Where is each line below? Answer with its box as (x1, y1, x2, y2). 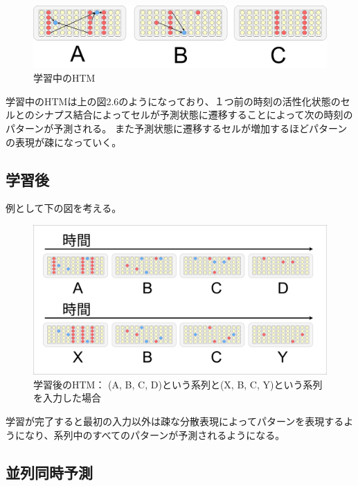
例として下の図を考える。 (6, 201, 122, 215)
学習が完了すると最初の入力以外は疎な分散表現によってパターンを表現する (6, 413, 344, 428)
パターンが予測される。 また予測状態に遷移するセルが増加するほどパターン (6, 121, 348, 136)
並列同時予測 (6, 461, 93, 483)
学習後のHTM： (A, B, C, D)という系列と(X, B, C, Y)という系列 (33, 377, 323, 391)
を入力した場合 (33, 390, 101, 405)
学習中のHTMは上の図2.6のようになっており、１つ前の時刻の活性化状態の (6, 93, 341, 108)
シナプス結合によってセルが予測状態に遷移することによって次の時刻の (34, 107, 353, 122)
